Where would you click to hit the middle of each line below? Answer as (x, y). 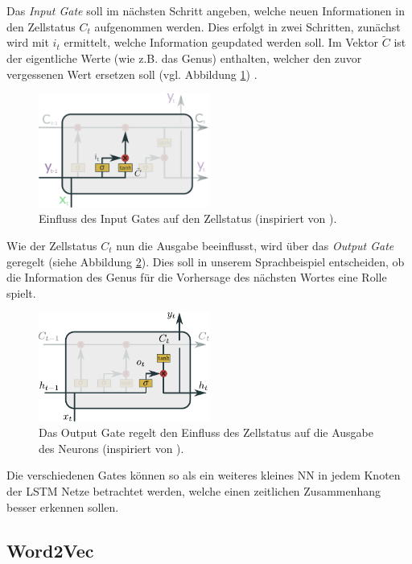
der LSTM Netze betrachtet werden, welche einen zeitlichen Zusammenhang (194, 490)
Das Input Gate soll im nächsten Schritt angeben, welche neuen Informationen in (206, 10)
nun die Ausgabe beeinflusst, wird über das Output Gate (255, 245)
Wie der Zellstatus (52, 245)
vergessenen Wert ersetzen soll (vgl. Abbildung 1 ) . (132, 74)
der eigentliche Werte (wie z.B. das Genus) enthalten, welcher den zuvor (184, 58)
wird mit (28, 42)
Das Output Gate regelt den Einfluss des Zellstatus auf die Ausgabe (206, 432)
